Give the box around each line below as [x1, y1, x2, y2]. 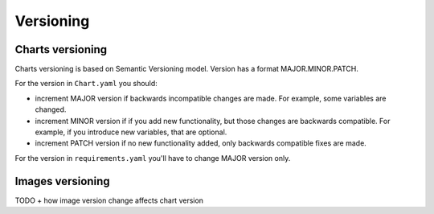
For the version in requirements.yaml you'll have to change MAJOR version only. [14, 153, 291, 163]
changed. [35, 105, 67, 114]
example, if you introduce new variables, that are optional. [35, 127, 227, 137]
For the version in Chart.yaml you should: [14, 79, 158, 88]
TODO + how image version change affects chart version [14, 195, 204, 205]
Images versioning [14, 174, 110, 188]
